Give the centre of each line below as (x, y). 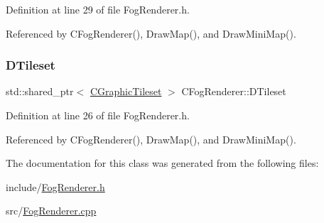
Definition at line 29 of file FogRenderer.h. (98, 9)
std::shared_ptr (40, 91)
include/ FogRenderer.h (55, 186)
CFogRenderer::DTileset (234, 91)
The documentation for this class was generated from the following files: (162, 163)
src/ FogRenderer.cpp (51, 211)
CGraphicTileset (126, 91)
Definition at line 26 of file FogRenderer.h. (98, 115)
